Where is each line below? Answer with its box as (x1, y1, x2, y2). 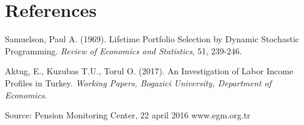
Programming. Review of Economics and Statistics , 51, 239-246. (5, 44, 242, 57)
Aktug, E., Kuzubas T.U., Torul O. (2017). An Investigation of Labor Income (5, 65, 294, 77)
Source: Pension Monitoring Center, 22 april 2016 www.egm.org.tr (5, 109, 251, 121)
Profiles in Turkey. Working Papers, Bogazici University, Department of (5, 76, 271, 89)
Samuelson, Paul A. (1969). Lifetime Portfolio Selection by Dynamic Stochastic (5, 33, 299, 45)
